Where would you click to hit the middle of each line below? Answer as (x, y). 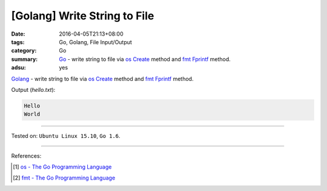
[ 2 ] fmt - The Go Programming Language (64, 178)
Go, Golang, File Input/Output (96, 42)
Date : (18, 34)
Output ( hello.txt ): (33, 89)
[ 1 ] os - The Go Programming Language (62, 167)
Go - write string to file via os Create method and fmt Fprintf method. (145, 59)
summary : (25, 59)
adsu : (19, 68)
